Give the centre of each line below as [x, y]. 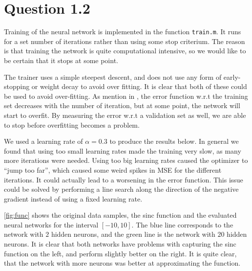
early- [232, 77]
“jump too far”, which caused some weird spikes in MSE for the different [113, 169]
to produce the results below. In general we [174, 141]
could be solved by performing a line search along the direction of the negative [121, 189]
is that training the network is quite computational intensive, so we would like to [125, 51]
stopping [17, 86]
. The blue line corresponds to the [182, 224]
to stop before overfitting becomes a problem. [72, 124]
